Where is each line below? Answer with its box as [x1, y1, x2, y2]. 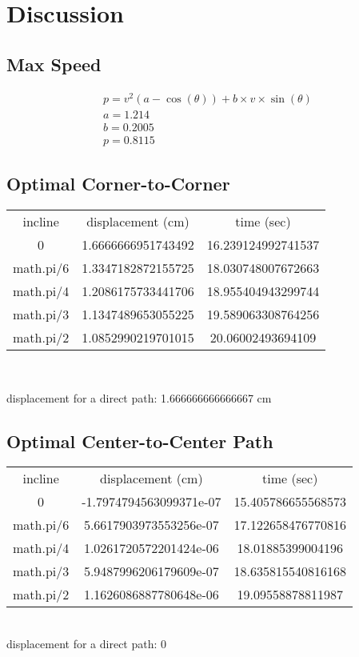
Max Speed [6, 51, 102, 76]
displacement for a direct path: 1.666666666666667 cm [6, 389, 272, 406]
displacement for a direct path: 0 [6, 635, 167, 651]
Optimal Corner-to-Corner [6, 171, 230, 196]
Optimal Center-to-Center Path [6, 428, 273, 453]
